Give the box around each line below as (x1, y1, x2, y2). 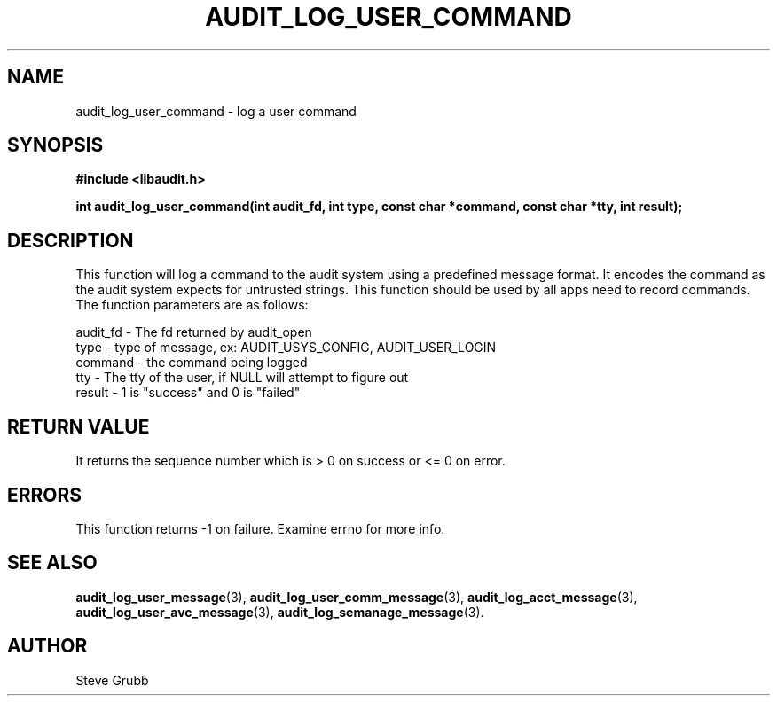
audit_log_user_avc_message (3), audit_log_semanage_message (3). (75, 604, 484, 620)
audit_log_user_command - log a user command (75, 103, 357, 119)
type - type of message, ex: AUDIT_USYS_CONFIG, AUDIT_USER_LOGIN (75, 340, 497, 355)
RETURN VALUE (7, 415, 150, 438)
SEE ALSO (7, 551, 98, 574)
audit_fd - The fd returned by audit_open (75, 324, 312, 340)
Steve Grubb (75, 672, 149, 688)
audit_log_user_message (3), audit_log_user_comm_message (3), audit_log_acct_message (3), (75, 589, 638, 605)
